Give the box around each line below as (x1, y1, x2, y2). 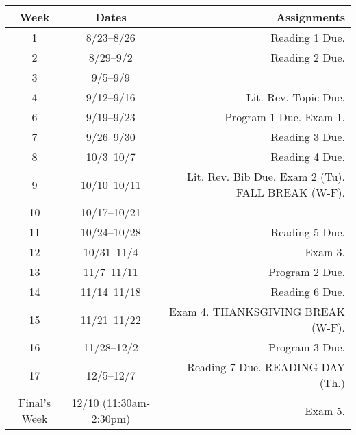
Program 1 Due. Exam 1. (225, 109, 345, 125)
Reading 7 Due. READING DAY (187, 359, 345, 375)
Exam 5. (305, 402, 345, 419)
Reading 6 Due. (270, 284, 345, 299)
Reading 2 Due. (270, 49, 345, 65)
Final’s (18, 395, 51, 410)
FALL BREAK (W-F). (236, 184, 345, 200)
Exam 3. (305, 244, 345, 260)
